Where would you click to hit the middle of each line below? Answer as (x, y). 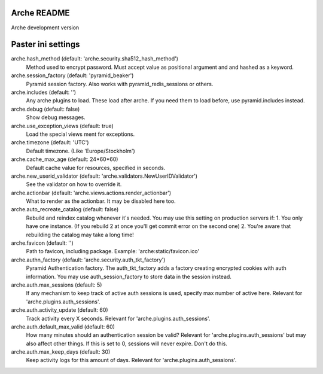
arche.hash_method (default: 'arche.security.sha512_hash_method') (95, 59)
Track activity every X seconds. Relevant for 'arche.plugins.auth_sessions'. (118, 318)
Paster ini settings (45, 45)
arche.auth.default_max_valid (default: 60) (63, 327)
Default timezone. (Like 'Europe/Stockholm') (81, 151)
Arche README (40, 13)
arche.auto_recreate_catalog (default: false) (65, 209)
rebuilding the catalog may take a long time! (80, 235)
